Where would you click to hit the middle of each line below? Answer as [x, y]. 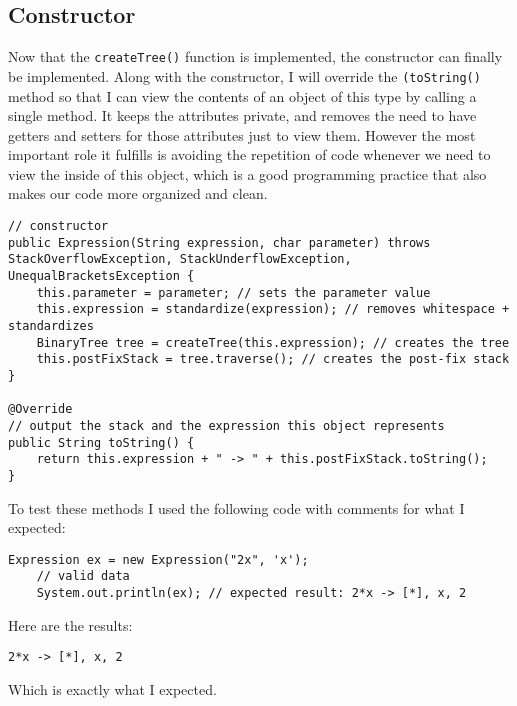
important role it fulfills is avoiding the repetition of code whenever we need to [249, 154]
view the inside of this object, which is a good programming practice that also [247, 173]
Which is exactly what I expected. [112, 688]
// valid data [83, 576]
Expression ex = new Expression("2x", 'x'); [158, 559]
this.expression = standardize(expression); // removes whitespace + [273, 309]
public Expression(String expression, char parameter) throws [219, 242]
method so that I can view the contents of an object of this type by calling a [242, 95]
